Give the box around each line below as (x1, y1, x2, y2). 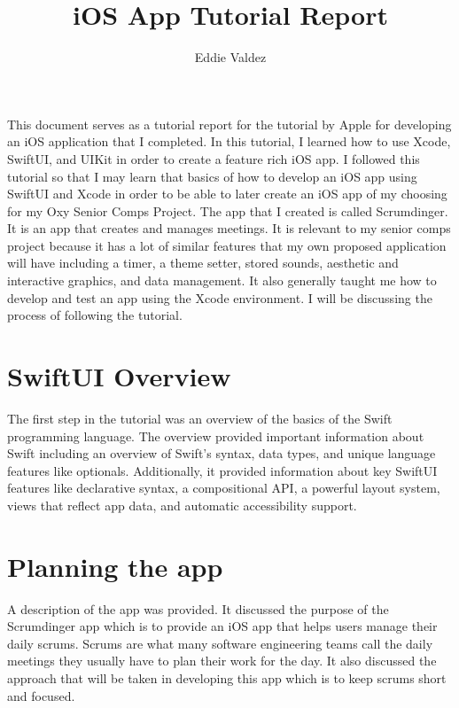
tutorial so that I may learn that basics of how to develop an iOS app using (7, 167, 417, 185)
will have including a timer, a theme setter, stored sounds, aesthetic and (7, 253, 399, 272)
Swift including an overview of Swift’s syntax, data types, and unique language (7, 444, 436, 463)
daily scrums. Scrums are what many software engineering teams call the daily (7, 634, 433, 652)
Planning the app (7, 548, 223, 584)
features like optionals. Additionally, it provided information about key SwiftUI (7, 461, 438, 479)
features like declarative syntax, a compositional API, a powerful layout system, (7, 478, 440, 497)
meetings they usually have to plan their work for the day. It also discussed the (7, 651, 437, 670)
